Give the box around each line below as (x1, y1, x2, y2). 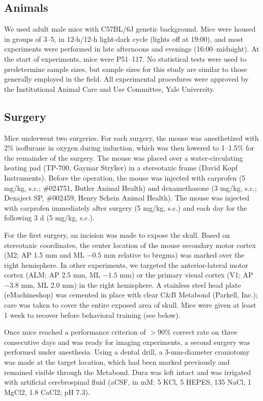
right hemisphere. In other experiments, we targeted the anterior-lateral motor (4, 259, 248, 270)
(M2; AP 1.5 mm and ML (4, 249, 84, 260)
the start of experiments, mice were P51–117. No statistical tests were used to (4, 53, 247, 64)
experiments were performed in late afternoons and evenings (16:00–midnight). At (4, 43, 259, 54)
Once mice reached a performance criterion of (4, 327, 146, 337)
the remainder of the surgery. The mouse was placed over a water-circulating (4, 152, 243, 163)
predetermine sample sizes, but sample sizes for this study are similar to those (4, 63, 247, 74)
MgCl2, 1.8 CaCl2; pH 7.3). (4, 386, 90, 397)
